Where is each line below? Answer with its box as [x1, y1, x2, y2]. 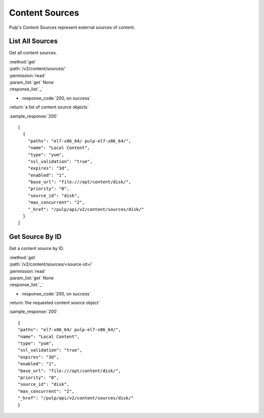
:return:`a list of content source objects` [9, 104, 89, 110]
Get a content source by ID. [9, 246, 65, 251]
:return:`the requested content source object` [9, 300, 100, 306]
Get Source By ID [9, 232, 62, 241]
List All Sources [9, 37, 58, 45]
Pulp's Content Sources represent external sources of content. [9, 24, 135, 30]
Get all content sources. [9, 50, 57, 56]
